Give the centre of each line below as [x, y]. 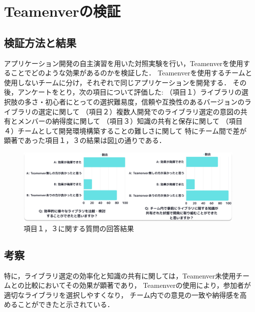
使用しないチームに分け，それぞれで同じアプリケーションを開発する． [117, 82]
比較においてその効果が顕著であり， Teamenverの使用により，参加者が [138, 285]
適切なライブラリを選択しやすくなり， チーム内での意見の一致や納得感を [122, 295]
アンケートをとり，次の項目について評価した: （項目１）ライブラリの [129, 92]
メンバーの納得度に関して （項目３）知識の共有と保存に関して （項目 [130, 121]
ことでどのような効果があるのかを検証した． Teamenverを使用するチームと [131, 73]
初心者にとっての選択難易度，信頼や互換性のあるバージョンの [145, 101]
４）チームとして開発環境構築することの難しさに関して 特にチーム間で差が [125, 130]
